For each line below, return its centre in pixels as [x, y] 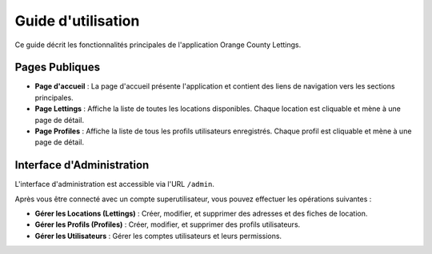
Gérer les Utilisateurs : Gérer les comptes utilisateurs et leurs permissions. [158, 236]
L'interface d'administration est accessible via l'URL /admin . [115, 185]
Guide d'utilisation [77, 21]
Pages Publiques [57, 67]
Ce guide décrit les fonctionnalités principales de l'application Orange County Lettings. [158, 45]
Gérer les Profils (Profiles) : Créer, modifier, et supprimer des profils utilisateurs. [168, 224]
